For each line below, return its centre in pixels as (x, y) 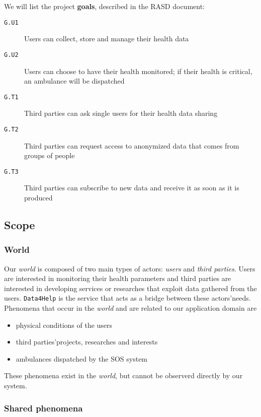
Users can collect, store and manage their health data (107, 39)
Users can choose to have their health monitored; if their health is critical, (138, 71)
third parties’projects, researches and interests (87, 342)
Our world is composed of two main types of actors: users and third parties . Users (130, 268)
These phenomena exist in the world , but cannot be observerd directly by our (123, 375)
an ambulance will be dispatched (74, 81)
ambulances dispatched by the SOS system (82, 358)
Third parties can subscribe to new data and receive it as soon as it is (132, 188)
